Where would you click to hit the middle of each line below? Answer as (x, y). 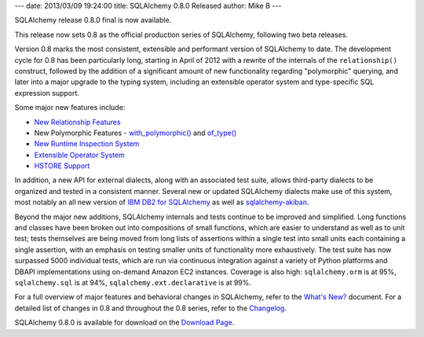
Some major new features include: (70, 108)
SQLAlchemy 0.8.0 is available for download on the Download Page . (124, 323)
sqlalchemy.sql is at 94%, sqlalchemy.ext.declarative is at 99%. (133, 282)
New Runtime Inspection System (87, 144)
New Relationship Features (77, 122)
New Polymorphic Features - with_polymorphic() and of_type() (135, 133)
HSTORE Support (62, 166)
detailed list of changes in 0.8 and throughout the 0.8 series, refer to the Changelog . (150, 308)
